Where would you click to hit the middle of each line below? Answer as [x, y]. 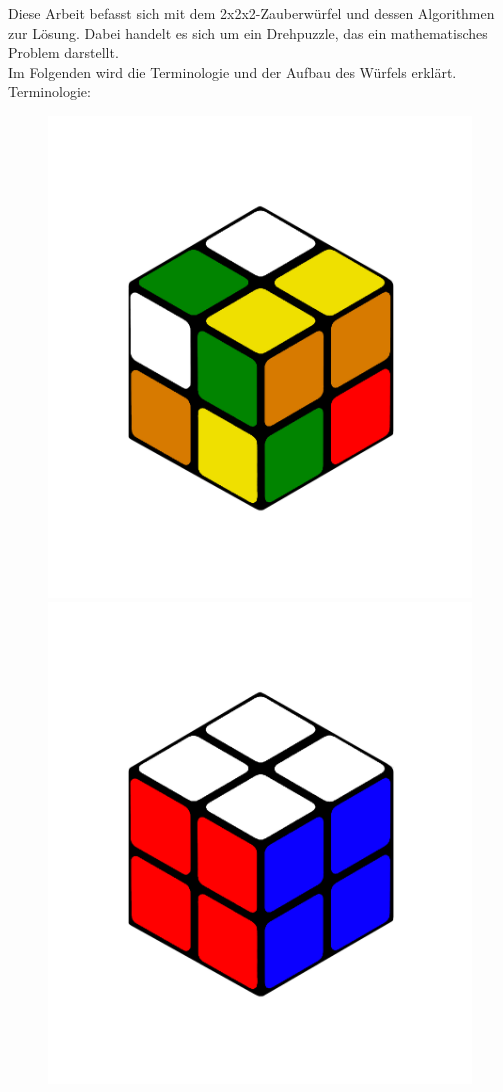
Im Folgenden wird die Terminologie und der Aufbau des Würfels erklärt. [232, 71]
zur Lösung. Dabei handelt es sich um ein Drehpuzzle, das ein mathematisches [248, 32]
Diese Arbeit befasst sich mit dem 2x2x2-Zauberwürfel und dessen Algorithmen [251, 13]
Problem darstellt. [63, 52]
